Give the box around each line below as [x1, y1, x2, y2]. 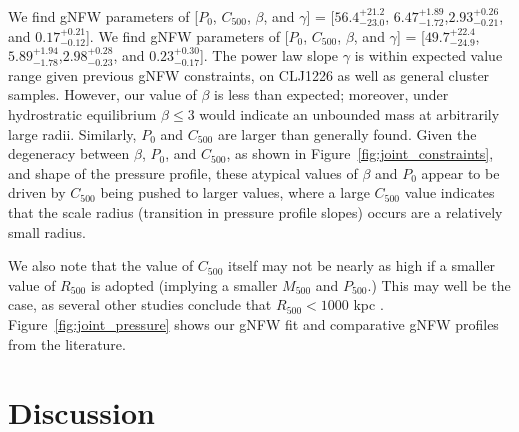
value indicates [404, 182, 495, 203]
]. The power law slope [199, 45, 339, 66]
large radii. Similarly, [8, 123, 137, 144]
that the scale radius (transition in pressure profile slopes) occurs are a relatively [8, 201, 503, 222]
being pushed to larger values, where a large [100, 182, 370, 203]
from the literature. [8, 333, 126, 354]
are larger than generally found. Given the [217, 123, 477, 144]
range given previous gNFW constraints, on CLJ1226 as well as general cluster [8, 64, 490, 85]
